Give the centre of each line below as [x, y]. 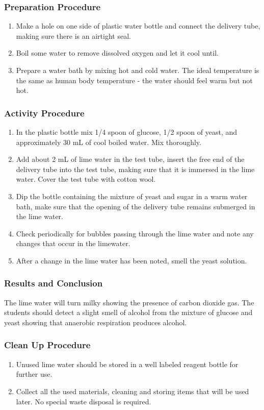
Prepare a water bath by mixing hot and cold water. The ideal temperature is [138, 70]
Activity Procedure [44, 113]
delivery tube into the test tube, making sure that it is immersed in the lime [135, 169]
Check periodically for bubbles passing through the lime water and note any [135, 233]
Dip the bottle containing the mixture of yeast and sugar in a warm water [132, 196]
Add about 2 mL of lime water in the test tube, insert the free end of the [130, 159]
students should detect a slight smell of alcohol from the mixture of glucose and [128, 312]
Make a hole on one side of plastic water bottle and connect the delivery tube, [138, 26]
